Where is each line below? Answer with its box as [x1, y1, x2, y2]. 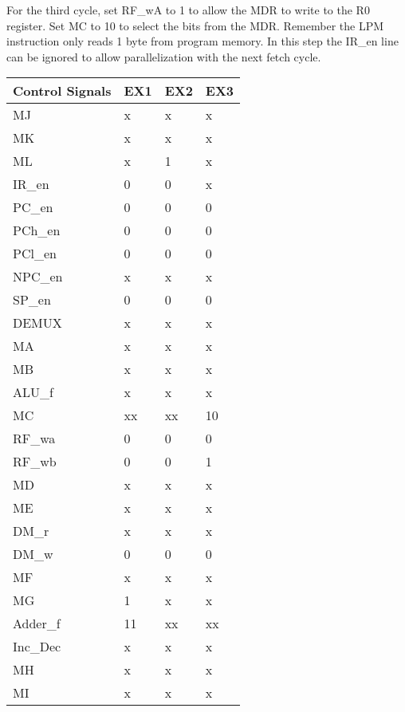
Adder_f [13, 614, 61, 633]
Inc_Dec [13, 637, 61, 656]
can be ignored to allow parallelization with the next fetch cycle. [6, 48, 321, 65]
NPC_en [13, 267, 63, 286]
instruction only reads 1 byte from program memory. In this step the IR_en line [6, 33, 399, 49]
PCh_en [13, 221, 61, 240]
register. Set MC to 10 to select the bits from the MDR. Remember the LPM [6, 17, 384, 33]
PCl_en [13, 244, 57, 263]
